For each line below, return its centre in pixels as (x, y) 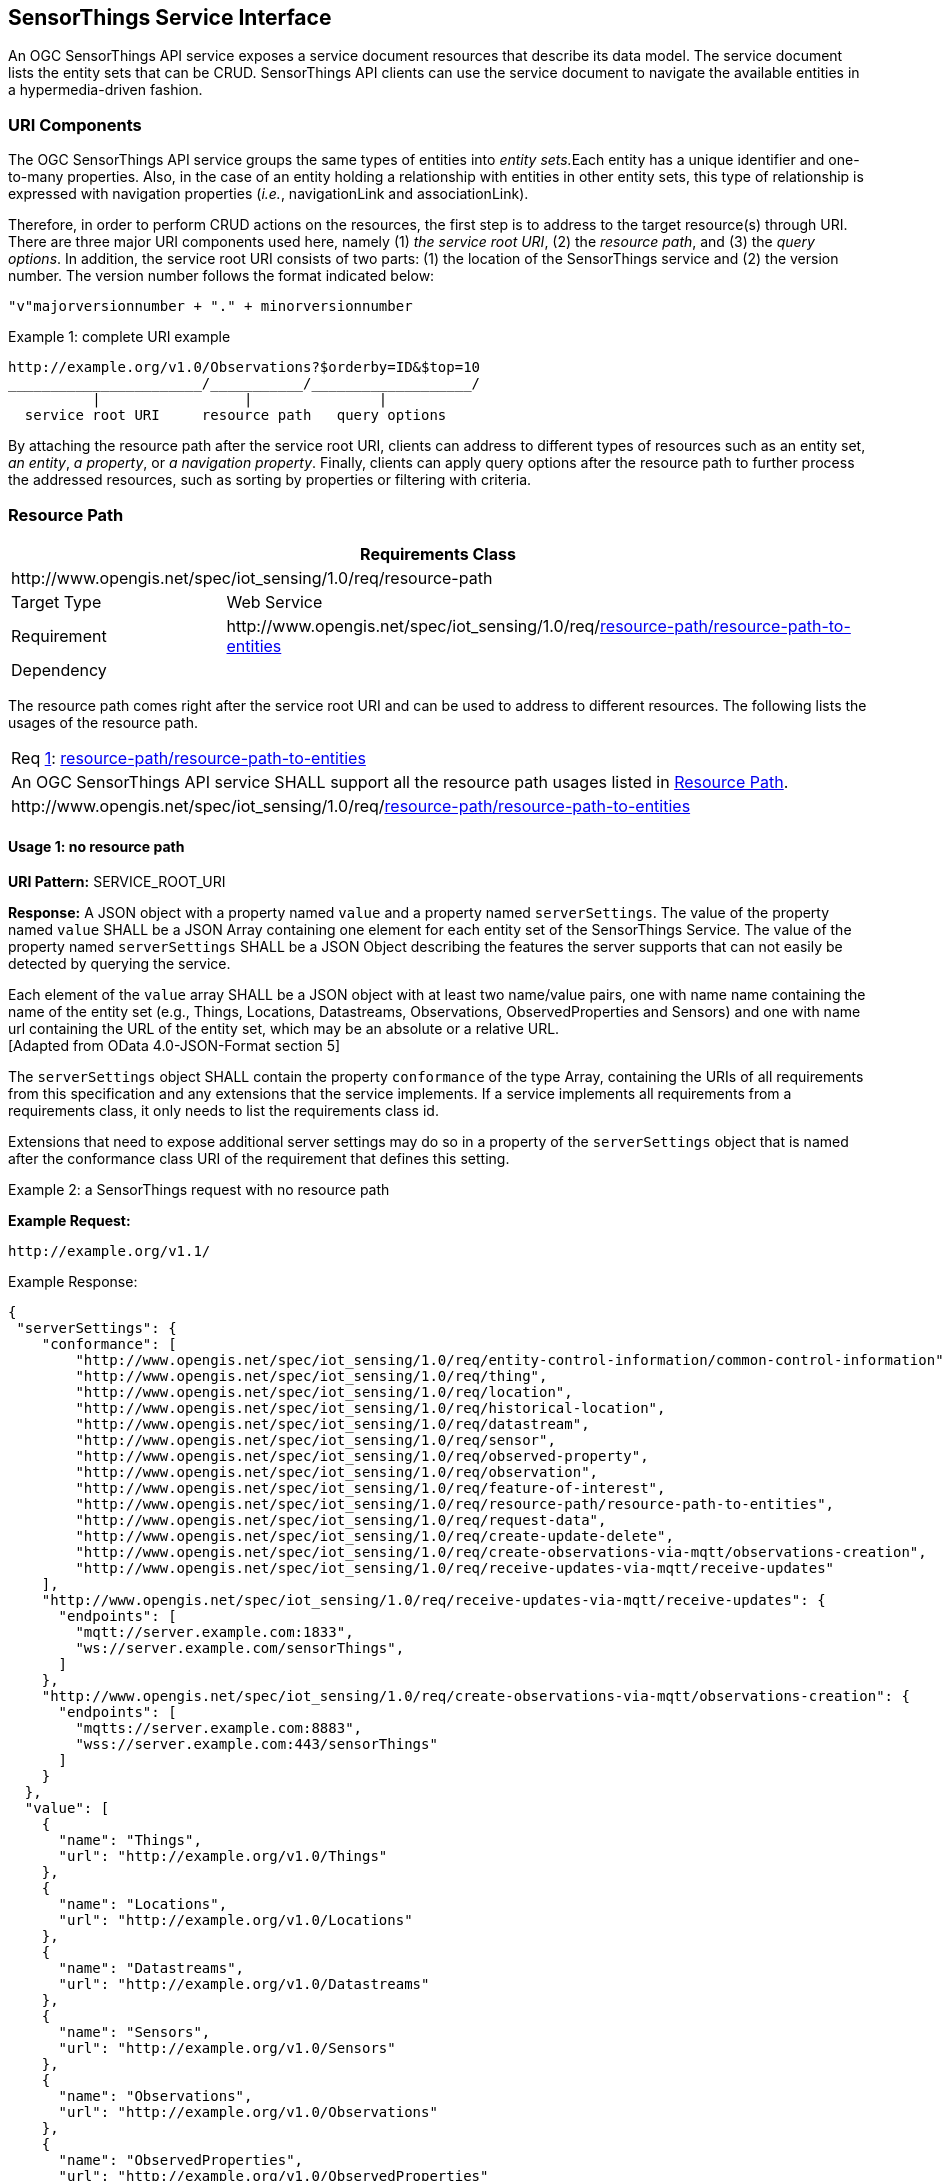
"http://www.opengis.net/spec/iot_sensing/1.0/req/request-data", (341, 1520)
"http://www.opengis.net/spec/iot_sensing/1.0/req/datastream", (332, 1424)
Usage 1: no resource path (96, 846)
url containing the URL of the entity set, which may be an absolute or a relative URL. (284, 1029)
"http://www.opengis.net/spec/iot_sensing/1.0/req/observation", (337, 1472)
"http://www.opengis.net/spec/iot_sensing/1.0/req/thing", (311, 1376)
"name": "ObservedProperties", (181, 2160)
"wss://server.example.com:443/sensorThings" (256, 1744)
